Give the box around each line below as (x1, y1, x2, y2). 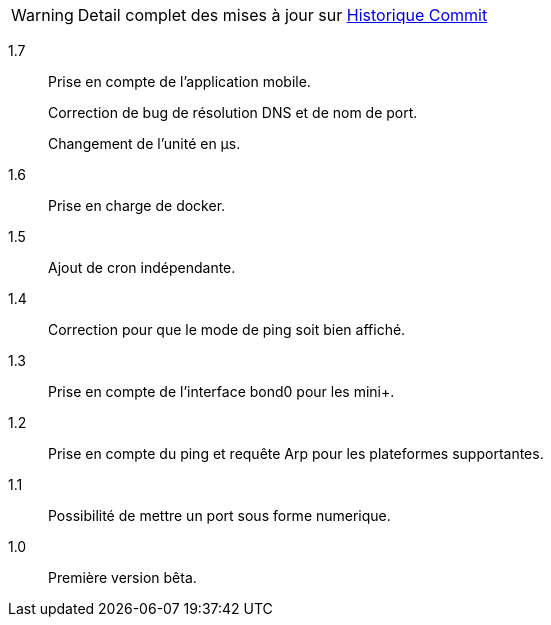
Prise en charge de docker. (48, 197, 226, 214)
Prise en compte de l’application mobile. (48, 73, 311, 90)
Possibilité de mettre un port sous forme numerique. (48, 507, 391, 524)
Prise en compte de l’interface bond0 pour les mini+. (48, 383, 395, 400)
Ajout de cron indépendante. (48, 259, 236, 276)
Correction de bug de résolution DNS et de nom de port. (48, 104, 418, 121)
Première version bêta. (48, 569, 197, 586)
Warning (11, 5, 74, 25)
